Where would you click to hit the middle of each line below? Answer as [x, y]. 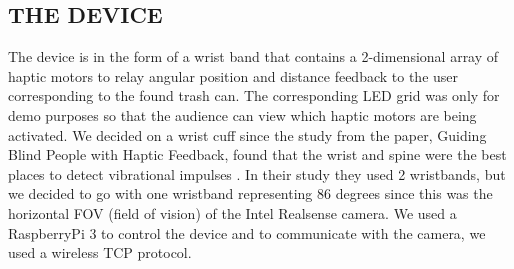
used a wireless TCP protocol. [100, 252]
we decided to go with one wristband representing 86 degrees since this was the [250, 193]
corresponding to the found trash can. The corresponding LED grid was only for [254, 95]
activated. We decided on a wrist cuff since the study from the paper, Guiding [247, 134]
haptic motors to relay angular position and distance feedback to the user [233, 75]
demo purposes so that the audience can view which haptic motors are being [242, 114]
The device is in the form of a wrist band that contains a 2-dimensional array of [253, 56]
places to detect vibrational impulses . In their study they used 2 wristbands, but [257, 173]
